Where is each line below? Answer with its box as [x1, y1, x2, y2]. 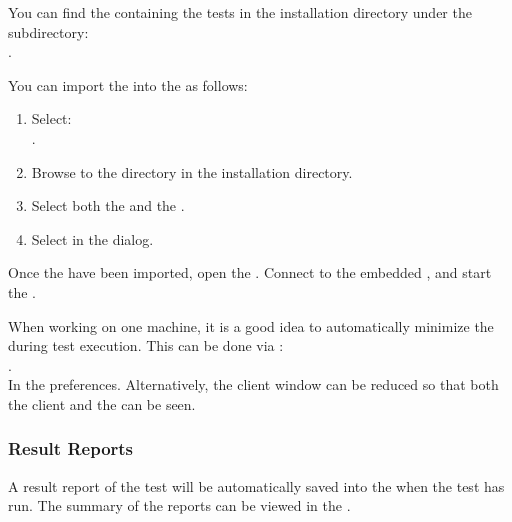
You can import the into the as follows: [8, 74, 248, 95]
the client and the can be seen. [8, 393, 196, 414]
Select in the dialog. [31, 228, 154, 249]
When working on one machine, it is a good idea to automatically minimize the [8, 315, 494, 336]
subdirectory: [8, 21, 89, 42]
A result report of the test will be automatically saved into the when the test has [8, 475, 505, 496]
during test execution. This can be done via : [8, 335, 284, 356]
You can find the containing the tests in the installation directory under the [8, 2, 472, 22]
